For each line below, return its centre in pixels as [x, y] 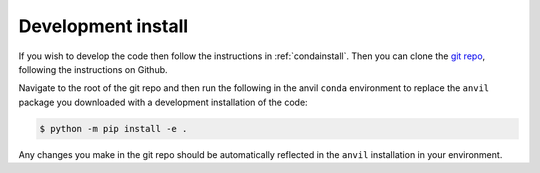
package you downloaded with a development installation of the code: [163, 102]
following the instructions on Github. [93, 69]
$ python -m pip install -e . [113, 128]
